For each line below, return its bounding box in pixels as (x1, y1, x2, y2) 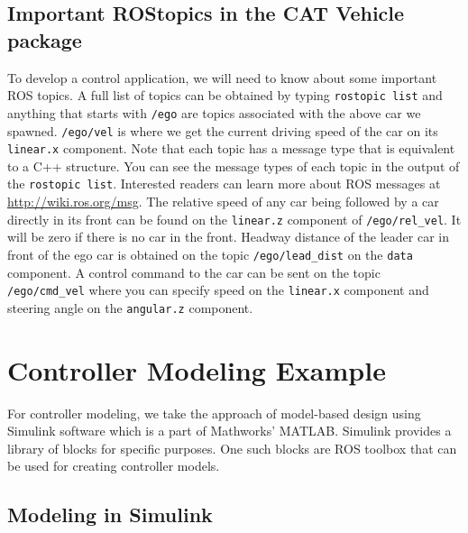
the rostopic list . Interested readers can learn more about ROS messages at (7, 174, 441, 193)
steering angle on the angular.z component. (7, 298, 253, 317)
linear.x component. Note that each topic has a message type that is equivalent (7, 139, 455, 158)
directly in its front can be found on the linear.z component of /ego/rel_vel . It (7, 209, 462, 228)
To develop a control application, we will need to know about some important (7, 68, 437, 87)
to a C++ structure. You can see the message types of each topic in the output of (7, 156, 460, 175)
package (7, 25, 82, 53)
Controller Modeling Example (7, 351, 386, 388)
